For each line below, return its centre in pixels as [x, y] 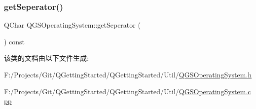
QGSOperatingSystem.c [215, 91]
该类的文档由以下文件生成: [46, 58]
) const [15, 41]
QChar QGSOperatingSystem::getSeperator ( [72, 25]
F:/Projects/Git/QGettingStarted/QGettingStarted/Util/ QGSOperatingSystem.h [128, 74]
